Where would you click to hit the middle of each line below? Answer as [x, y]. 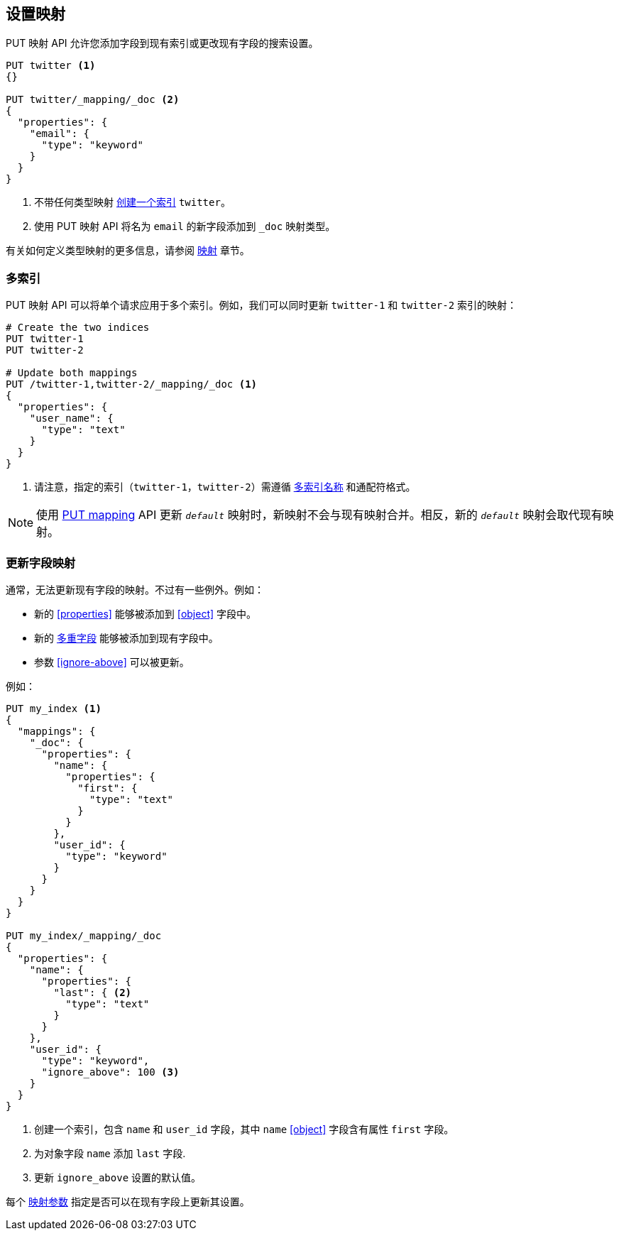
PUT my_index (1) [54, 708]
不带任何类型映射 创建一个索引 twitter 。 [132, 202]
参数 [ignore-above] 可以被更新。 [112, 662]
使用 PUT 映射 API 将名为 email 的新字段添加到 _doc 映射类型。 [185, 226]
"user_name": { [71, 419]
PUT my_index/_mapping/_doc [84, 935]
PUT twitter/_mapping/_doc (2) [93, 100]
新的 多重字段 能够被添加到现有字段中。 [126, 638]
